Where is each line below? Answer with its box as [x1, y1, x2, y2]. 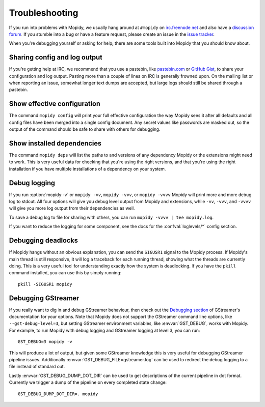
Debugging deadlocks [9, 236, 78, 245]
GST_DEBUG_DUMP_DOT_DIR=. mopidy [18, 391, 98, 397]
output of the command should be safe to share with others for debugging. [9, 126, 160, 132]
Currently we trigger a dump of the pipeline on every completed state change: [9, 379, 167, 385]
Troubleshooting [9, 7, 79, 18]
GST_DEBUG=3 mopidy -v [18, 339, 73, 345]
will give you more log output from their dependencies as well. [9, 205, 135, 211]
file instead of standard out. [9, 364, 65, 370]
